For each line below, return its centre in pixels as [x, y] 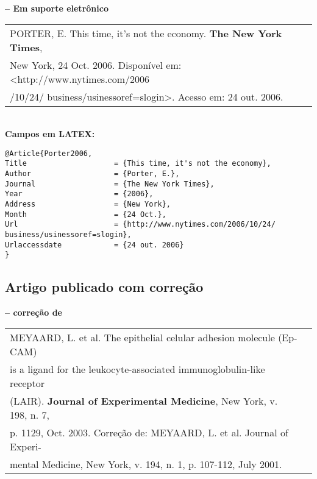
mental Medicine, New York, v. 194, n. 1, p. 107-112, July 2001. [146, 464]
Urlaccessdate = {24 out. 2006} [94, 245]
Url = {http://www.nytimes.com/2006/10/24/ [140, 225]
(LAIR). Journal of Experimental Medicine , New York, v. [144, 400]
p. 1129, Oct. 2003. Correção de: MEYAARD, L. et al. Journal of [149, 432]
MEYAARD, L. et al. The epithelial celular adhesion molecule [142, 337]
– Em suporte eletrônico [57, 8]
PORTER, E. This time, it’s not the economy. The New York [146, 33]
